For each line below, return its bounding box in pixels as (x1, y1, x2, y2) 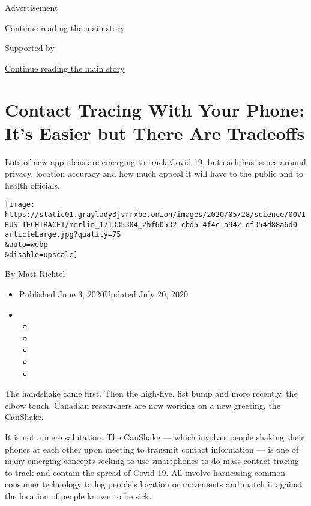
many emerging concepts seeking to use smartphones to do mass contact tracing (5, 454, 299, 467)
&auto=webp (5, 240, 48, 249)
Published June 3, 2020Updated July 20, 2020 (19, 288, 188, 300)
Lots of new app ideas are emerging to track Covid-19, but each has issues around (5, 155, 306, 168)
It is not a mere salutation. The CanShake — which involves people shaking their (5, 430, 304, 443)
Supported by (5, 41, 55, 54)
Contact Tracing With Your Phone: (5, 97, 305, 121)
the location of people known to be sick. (5, 489, 152, 502)
